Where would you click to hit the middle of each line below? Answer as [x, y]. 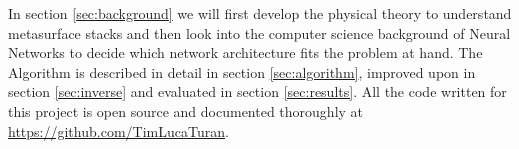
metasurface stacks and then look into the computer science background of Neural [259, 32]
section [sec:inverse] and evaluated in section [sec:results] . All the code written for [257, 91]
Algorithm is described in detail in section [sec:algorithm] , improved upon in [242, 71]
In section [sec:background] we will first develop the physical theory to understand [260, 13]
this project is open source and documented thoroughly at [186, 110]
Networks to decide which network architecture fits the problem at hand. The [245, 52]
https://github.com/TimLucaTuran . [118, 130]
